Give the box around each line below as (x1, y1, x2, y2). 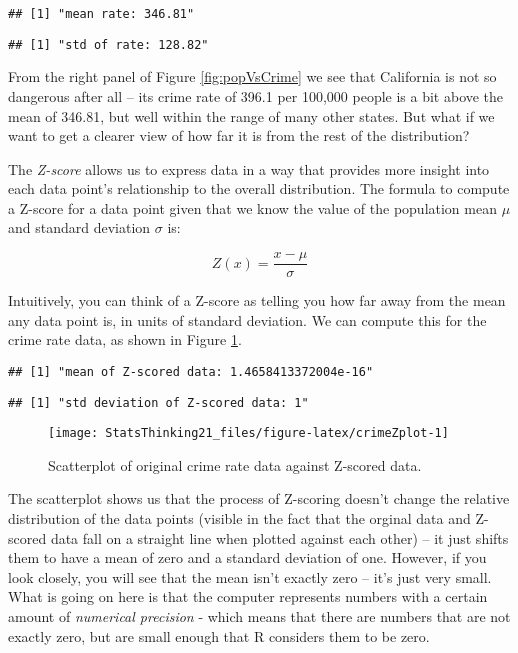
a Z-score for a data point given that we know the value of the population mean (8, 197, 497, 218)
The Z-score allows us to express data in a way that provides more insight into (8, 158, 490, 179)
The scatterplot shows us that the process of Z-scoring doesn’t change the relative (8, 488, 510, 509)
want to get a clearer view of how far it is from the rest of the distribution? (8, 125, 470, 146)
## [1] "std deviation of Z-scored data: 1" (8, 395, 309, 410)
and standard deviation (8, 217, 151, 238)
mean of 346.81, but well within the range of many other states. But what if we (8, 105, 495, 126)
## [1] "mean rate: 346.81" (8, 7, 195, 21)
